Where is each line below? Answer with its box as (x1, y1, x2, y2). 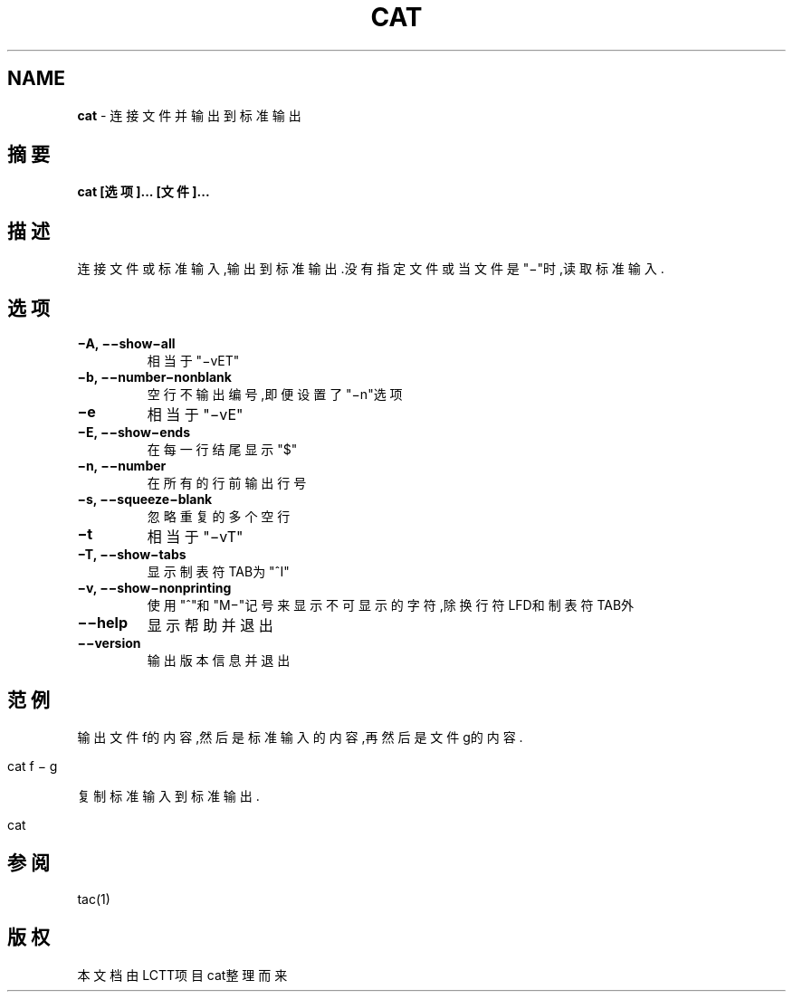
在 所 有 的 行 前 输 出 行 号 (147, 475, 307, 491)
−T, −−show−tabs (77, 547, 186, 563)
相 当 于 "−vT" (147, 528, 244, 547)
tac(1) (77, 890, 110, 907)
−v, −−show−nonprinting (77, 580, 232, 596)
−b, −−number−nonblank (77, 369, 232, 385)
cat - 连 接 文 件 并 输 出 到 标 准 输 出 (77, 107, 301, 123)
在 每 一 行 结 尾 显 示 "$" (147, 442, 298, 458)
